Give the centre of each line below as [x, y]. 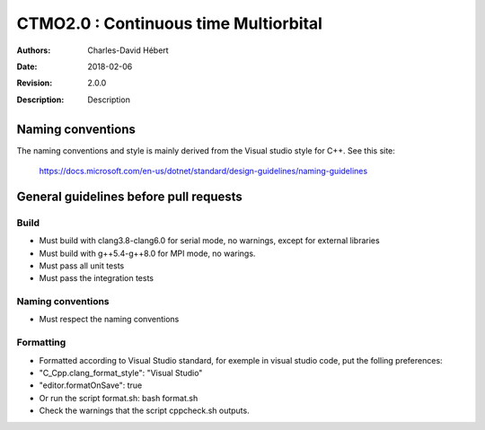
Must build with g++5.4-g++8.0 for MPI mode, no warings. [147, 253]
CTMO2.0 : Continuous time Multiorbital [170, 23]
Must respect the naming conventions [109, 320]
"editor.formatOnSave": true [91, 385]
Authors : [34, 50]
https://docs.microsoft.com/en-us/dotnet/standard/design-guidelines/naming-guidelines [203, 171]
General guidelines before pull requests [129, 196]
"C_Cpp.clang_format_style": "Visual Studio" [121, 373]
